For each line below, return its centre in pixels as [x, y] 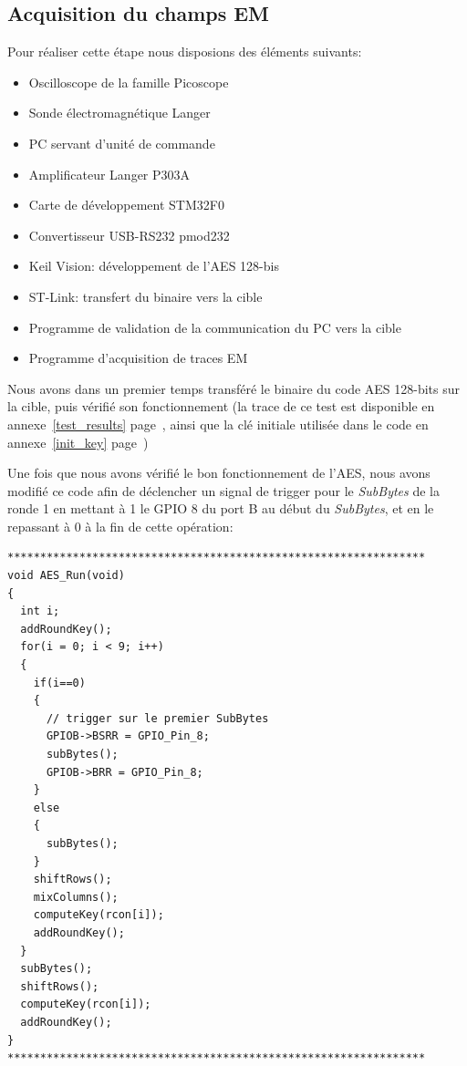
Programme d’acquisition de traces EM [138, 358]
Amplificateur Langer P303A [109, 174]
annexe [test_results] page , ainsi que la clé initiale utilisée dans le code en [218, 424]
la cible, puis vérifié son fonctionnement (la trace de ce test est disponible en [221, 406]
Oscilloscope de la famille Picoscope [129, 82]
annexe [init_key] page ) [78, 442]
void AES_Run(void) [66, 576]
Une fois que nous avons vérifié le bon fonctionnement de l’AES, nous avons [219, 473]
